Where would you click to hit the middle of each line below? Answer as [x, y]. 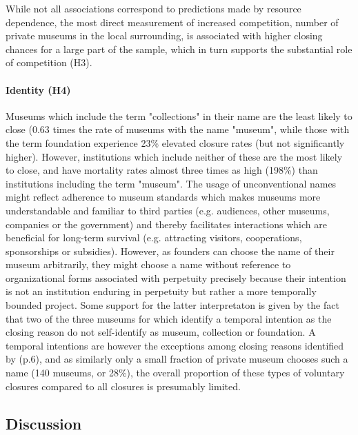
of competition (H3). [49, 62]
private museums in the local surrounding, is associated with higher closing [164, 36]
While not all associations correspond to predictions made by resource [153, 8]
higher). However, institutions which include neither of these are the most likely [174, 156]
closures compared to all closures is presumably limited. [123, 386]
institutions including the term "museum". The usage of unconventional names [171, 183]
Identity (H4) [38, 89]
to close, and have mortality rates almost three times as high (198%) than [162, 170]
